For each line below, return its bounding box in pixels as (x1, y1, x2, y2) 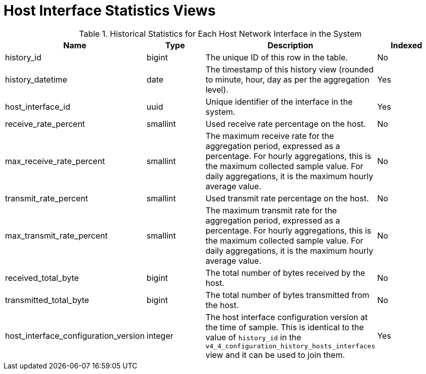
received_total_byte (5, 272, 79, 283)
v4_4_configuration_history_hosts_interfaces (205, 342, 376, 350)
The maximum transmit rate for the (205, 205, 337, 215)
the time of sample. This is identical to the (205, 322, 364, 332)
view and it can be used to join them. (205, 349, 345, 360)
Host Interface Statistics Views (4, 2, 216, 19)
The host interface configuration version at (205, 312, 368, 322)
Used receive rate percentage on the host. (205, 118, 366, 129)
